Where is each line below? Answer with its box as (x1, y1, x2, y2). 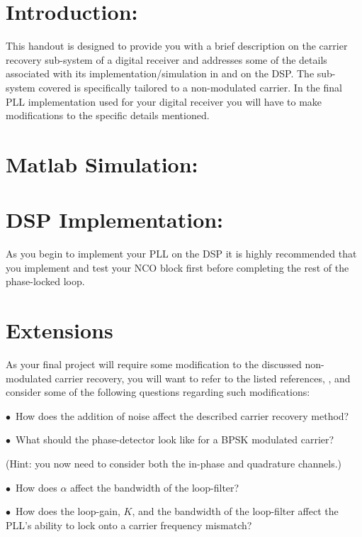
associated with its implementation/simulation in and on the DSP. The (6, 66, 315, 81)
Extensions (6, 316, 113, 345)
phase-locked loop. (6, 274, 85, 289)
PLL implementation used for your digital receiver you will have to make (6, 94, 322, 109)
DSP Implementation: (6, 205, 224, 234)
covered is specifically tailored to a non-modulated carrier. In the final (38, 79, 342, 94)
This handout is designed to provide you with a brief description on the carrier (6, 38, 348, 53)
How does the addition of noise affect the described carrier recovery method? (15, 408, 349, 423)
